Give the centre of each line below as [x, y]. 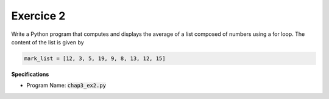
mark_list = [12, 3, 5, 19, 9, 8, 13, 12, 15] [95, 58]
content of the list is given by [48, 42]
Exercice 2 [38, 16]
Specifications [30, 74]
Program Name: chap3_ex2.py [66, 86]
